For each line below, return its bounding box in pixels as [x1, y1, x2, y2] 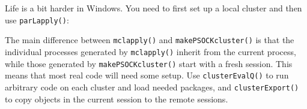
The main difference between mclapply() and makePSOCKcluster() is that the [5, 34, 294, 46]
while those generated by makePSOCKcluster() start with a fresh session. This [5, 57, 293, 69]
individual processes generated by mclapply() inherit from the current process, [5, 45, 296, 57]
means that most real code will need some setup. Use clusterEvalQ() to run [5, 69, 289, 81]
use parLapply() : [5, 13, 69, 26]
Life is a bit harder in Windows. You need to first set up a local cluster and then [5, 2, 302, 14]
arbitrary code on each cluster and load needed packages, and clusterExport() [5, 80, 299, 93]
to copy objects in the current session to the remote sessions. [5, 92, 228, 105]
